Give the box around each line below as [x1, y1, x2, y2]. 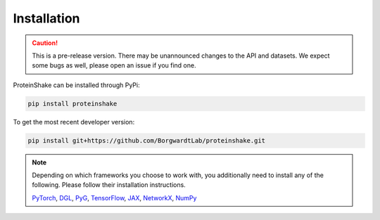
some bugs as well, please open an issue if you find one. [32, 61, 196, 70]
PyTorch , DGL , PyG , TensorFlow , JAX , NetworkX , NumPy [32, 193, 197, 202]
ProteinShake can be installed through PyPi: [13, 81, 140, 89]
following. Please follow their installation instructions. [32, 181, 186, 189]
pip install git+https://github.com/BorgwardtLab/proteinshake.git [27, 136, 266, 144]
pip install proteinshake [27, 99, 118, 108]
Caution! [32, 39, 58, 47]
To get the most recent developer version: [13, 117, 135, 126]
